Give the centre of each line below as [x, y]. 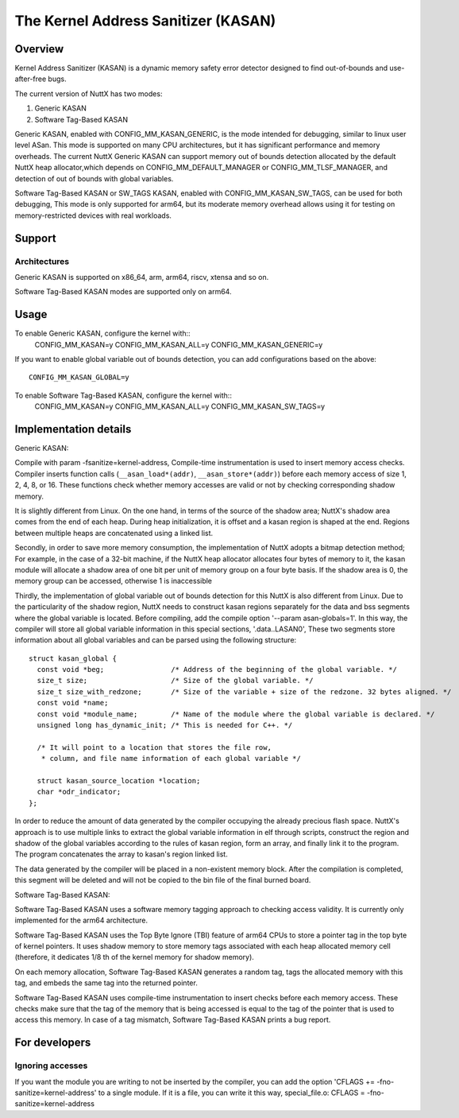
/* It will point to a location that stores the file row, [154, 747]
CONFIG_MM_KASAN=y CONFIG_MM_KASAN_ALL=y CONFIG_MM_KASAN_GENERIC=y [179, 344]
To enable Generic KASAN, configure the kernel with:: [102, 333]
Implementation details [73, 429]
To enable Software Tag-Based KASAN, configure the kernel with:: [123, 395]
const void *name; [73, 703]
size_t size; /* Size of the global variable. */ [175, 681]
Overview [39, 49]
